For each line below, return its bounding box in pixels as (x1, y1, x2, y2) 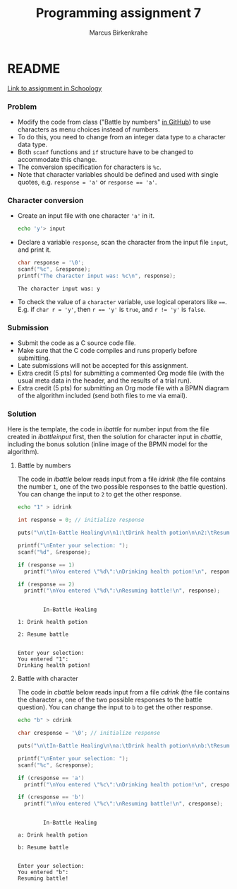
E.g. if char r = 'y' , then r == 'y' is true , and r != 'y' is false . (17, 305, 206, 313)
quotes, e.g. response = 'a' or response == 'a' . (17, 178, 157, 186)
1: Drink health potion (17, 619, 88, 626)
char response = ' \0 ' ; (17, 260, 85, 267)
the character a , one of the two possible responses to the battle (17, 695, 202, 704)
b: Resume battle (17, 844, 69, 852)
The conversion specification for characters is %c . (17, 163, 162, 171)
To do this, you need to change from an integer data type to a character (17, 132, 226, 141)
